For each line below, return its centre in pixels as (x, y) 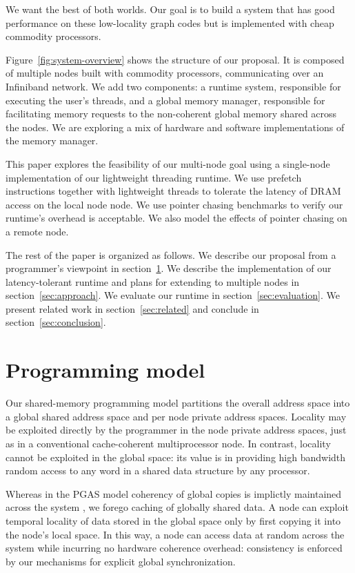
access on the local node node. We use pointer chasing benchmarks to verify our (174, 204)
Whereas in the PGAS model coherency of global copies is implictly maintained (174, 493)
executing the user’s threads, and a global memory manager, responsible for (165, 100)
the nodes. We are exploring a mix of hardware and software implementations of (175, 127)
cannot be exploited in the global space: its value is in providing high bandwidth (176, 457)
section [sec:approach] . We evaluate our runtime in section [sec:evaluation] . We (173, 295)
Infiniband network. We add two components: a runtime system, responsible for (173, 86)
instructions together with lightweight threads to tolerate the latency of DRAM (173, 191)
